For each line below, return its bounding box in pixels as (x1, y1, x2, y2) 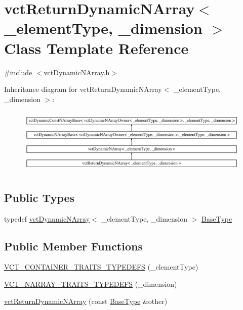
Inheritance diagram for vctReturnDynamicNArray (4, 84, 162, 94)
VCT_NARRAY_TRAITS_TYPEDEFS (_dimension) (4, 278, 177, 289)
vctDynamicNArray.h (44, 67, 110, 77)
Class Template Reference (4, 37, 189, 58)
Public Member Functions (4, 238, 143, 253)
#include (4, 67, 32, 77)
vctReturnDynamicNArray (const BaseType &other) (4, 295, 168, 306)
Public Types (4, 189, 75, 205)
